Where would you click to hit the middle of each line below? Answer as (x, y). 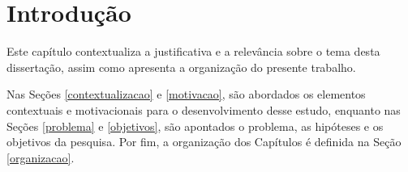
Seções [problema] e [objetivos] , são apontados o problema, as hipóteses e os (195, 126)
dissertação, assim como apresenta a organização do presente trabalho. (181, 67)
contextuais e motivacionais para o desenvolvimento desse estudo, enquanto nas (204, 109)
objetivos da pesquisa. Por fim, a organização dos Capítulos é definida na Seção (204, 142)
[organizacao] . (41, 157)
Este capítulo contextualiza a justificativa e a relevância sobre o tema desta (193, 51)
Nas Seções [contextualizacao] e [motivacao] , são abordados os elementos (186, 94)
